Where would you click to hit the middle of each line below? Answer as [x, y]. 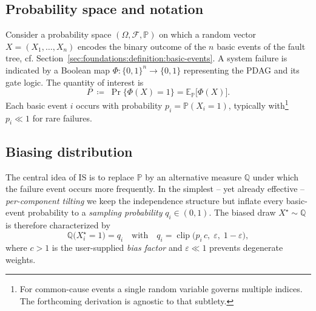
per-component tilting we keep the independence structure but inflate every [145, 200]
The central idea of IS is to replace [70, 176]
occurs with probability [119, 105]
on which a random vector [208, 34]
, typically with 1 [258, 104]
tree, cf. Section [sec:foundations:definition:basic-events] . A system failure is [146, 58]
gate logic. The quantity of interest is [75, 82]
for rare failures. [62, 118]
